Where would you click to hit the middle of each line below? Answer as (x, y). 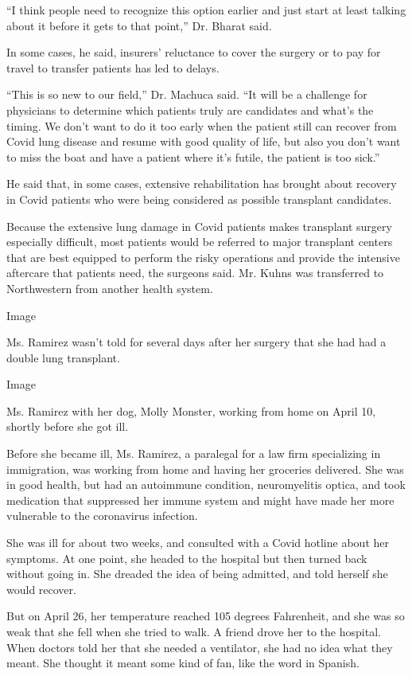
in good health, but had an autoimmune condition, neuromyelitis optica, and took (206, 485)
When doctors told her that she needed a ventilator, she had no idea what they (200, 647)
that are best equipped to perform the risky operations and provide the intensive (203, 257)
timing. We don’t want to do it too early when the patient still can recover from (202, 125)
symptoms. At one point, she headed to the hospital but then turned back (187, 558)
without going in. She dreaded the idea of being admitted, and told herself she (197, 574)
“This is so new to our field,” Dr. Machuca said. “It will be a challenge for (187, 94)
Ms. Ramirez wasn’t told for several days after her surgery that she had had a (196, 342)
